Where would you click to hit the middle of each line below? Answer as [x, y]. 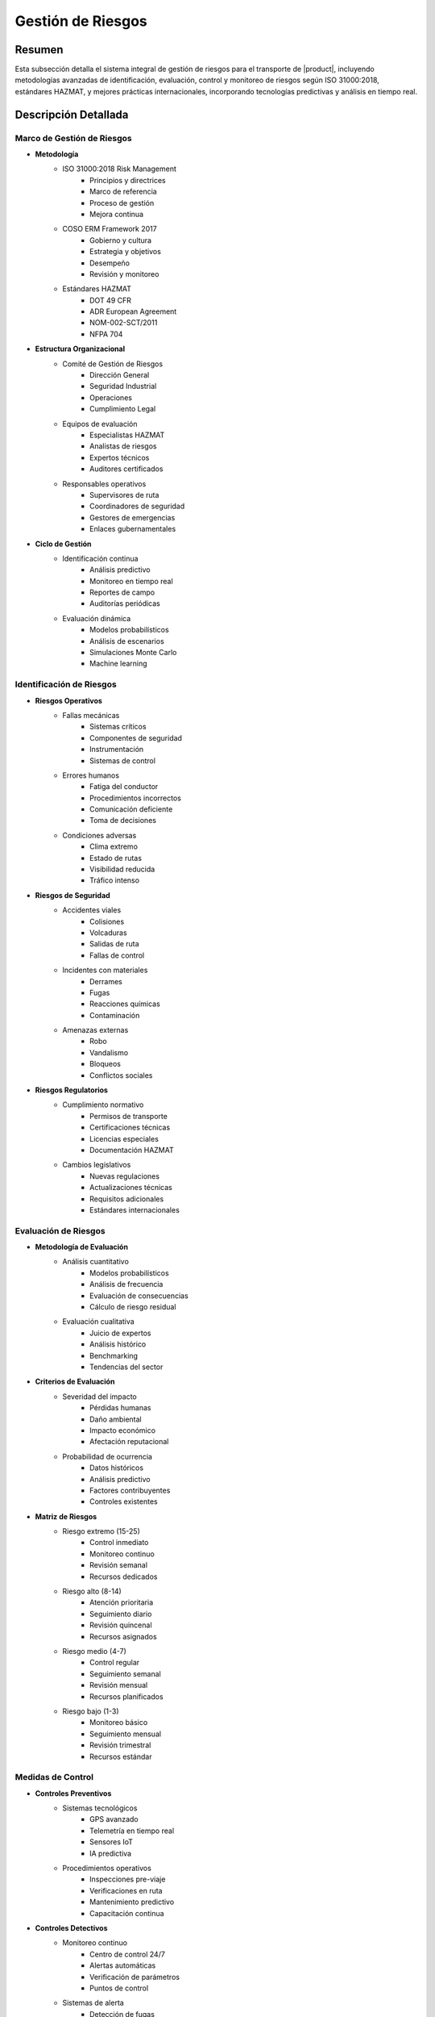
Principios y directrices [128, 180]
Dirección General [120, 375]
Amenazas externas [95, 1030]
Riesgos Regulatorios [72, 1090]
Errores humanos [91, 775]
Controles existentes [124, 1501]
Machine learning [119, 664]
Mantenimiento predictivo [132, 1902]
